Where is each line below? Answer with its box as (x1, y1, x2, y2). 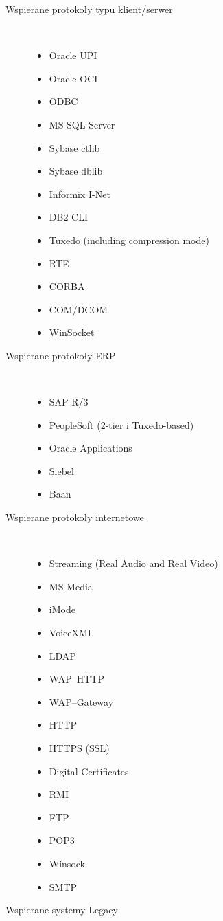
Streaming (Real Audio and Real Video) (49, 556, 218, 570)
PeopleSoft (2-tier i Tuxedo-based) (49, 417, 194, 432)
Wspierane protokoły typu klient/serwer (5, 2, 173, 16)
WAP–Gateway (49, 694, 114, 709)
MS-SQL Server (49, 117, 115, 131)
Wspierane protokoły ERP (5, 348, 116, 362)
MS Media (49, 579, 93, 593)
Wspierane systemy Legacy (5, 902, 118, 917)
